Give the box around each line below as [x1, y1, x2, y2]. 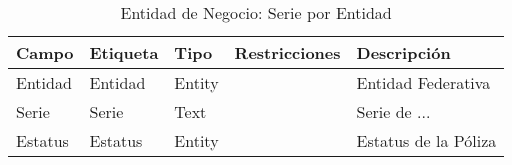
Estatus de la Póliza [356, 129, 497, 152]
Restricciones [234, 41, 341, 64]
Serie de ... [356, 100, 431, 123]
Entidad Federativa [356, 71, 491, 94]
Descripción [356, 41, 451, 64]
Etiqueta [89, 41, 159, 64]
